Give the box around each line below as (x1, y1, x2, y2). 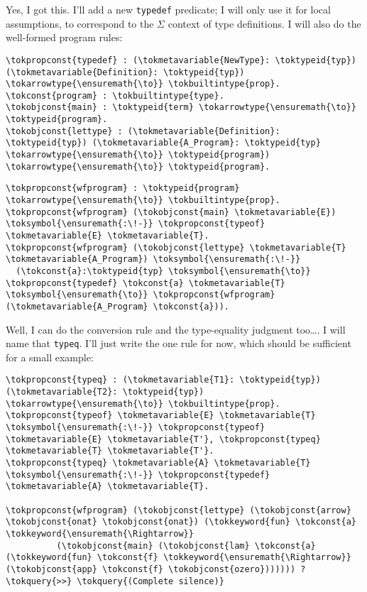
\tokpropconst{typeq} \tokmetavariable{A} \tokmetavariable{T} (6, 458, 311, 468)
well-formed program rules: (6, 30, 123, 45)
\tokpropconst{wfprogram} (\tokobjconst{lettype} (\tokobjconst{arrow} (6, 505, 351, 515)
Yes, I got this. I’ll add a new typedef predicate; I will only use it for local (6, 2, 331, 16)
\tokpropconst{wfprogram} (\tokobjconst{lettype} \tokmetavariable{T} (6, 242, 346, 253)
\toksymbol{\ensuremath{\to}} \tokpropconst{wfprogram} (6, 290, 275, 300)
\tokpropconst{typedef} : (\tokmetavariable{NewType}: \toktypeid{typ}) (6, 55, 356, 65)
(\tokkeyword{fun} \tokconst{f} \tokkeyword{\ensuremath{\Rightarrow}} (6, 552, 351, 563)
